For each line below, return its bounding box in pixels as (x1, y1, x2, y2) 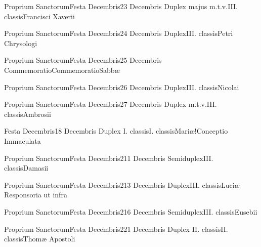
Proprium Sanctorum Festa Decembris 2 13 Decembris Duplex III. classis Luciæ (4, 179, 240, 190)
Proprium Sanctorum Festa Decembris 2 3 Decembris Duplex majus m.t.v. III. (4, 1, 238, 11)
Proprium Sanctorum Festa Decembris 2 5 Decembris (4, 55, 162, 65)
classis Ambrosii (4, 108, 51, 119)
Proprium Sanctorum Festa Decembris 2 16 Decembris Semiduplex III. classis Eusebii (4, 206, 257, 217)
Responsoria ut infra (4, 189, 67, 200)
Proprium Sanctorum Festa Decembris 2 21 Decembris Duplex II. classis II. (4, 223, 228, 234)
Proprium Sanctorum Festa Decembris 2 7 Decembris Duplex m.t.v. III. (4, 99, 217, 109)
